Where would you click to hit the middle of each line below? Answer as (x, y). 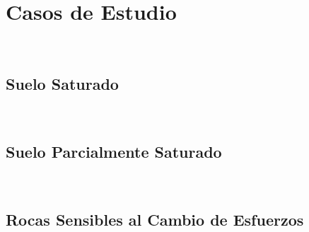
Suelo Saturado (62, 84)
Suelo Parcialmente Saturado (114, 151)
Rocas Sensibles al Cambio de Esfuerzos (155, 219)
